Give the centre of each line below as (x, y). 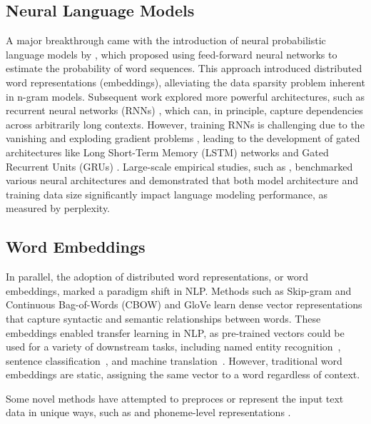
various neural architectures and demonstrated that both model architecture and (182, 180)
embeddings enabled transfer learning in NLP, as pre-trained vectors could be (175, 332)
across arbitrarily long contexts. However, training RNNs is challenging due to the (185, 124)
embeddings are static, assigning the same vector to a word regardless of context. (183, 374)
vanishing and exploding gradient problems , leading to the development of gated (183, 138)
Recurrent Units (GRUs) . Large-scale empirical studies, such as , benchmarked (179, 166)
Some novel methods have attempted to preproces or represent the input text (175, 398)
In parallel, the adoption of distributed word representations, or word (157, 277)
